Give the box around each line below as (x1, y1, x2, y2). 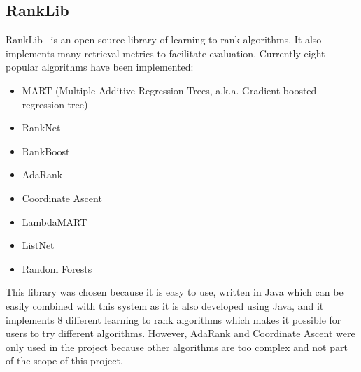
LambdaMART (22, 214, 87, 229)
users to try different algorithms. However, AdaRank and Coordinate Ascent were (6, 326, 355, 341)
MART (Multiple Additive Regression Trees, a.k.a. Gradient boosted (22, 83, 317, 97)
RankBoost (22, 143, 70, 158)
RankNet (22, 120, 61, 135)
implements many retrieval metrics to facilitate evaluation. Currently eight (6, 45, 325, 60)
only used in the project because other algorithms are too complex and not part (6, 339, 348, 354)
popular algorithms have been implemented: (6, 59, 194, 74)
